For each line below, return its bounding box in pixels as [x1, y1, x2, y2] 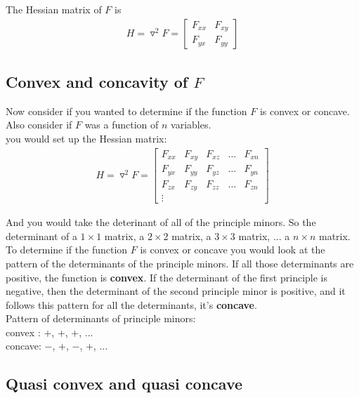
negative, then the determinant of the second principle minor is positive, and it [6, 284, 346, 298]
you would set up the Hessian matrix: [6, 131, 167, 146]
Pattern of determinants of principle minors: [6, 311, 196, 326]
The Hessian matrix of [6, 2, 102, 16]
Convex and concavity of [6, 71, 188, 93]
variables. [171, 117, 211, 132]
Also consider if [6, 117, 72, 132]
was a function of [84, 117, 159, 132]
